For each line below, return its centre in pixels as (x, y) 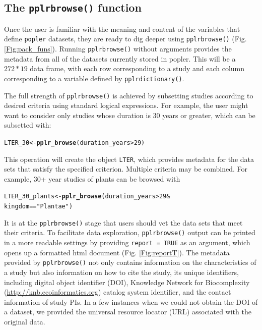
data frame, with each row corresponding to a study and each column (137, 68)
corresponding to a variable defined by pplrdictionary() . (94, 78)
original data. (25, 321)
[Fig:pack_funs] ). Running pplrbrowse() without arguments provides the (118, 49)
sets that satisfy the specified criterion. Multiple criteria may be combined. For (126, 169)
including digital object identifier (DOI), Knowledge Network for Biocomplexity (127, 282)
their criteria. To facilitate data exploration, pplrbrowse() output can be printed (130, 232)
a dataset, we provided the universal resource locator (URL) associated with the (128, 312)
